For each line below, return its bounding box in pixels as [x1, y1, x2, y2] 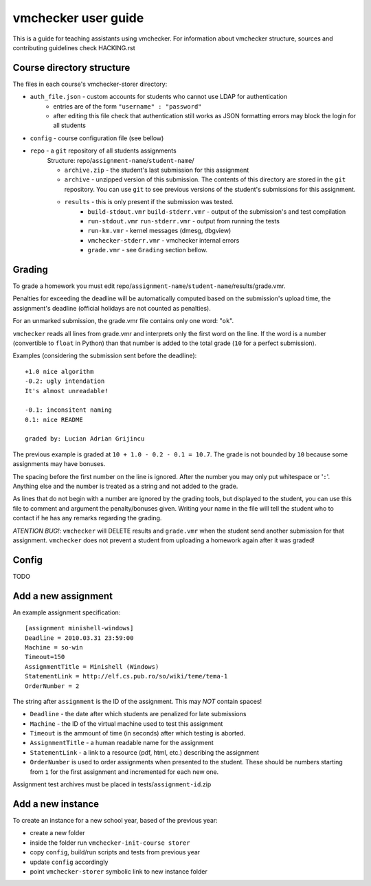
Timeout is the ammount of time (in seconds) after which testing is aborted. [30, 729, 245, 738]
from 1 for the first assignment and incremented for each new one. [30, 767, 219, 776]
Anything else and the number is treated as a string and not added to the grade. [12, 482, 238, 491]
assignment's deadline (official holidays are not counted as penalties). [12, 304, 211, 312]
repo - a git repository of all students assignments [30, 146, 177, 155]
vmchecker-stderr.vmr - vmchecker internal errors [87, 236, 240, 244]
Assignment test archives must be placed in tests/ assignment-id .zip [12, 780, 212, 788]
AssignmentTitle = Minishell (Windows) [25, 663, 159, 670]
